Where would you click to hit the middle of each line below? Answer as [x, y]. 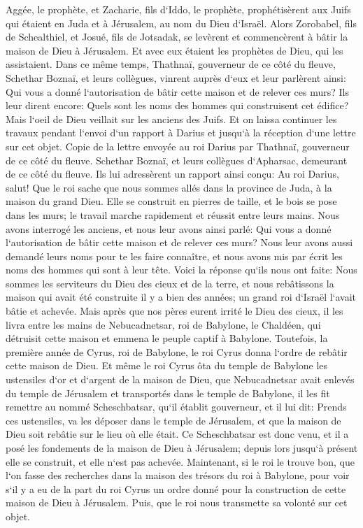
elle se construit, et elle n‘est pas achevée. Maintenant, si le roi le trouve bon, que [180, 461]
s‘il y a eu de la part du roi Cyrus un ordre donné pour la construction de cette [176, 488]
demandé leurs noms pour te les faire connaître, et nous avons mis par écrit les [174, 256]
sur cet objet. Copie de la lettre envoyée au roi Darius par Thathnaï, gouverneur [178, 146]
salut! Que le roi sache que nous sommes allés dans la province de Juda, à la [169, 187]
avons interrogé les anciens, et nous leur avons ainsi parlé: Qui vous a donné [169, 228]
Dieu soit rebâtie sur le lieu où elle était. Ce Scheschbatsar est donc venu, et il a [177, 434]
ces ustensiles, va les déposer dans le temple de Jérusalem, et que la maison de [173, 420]
